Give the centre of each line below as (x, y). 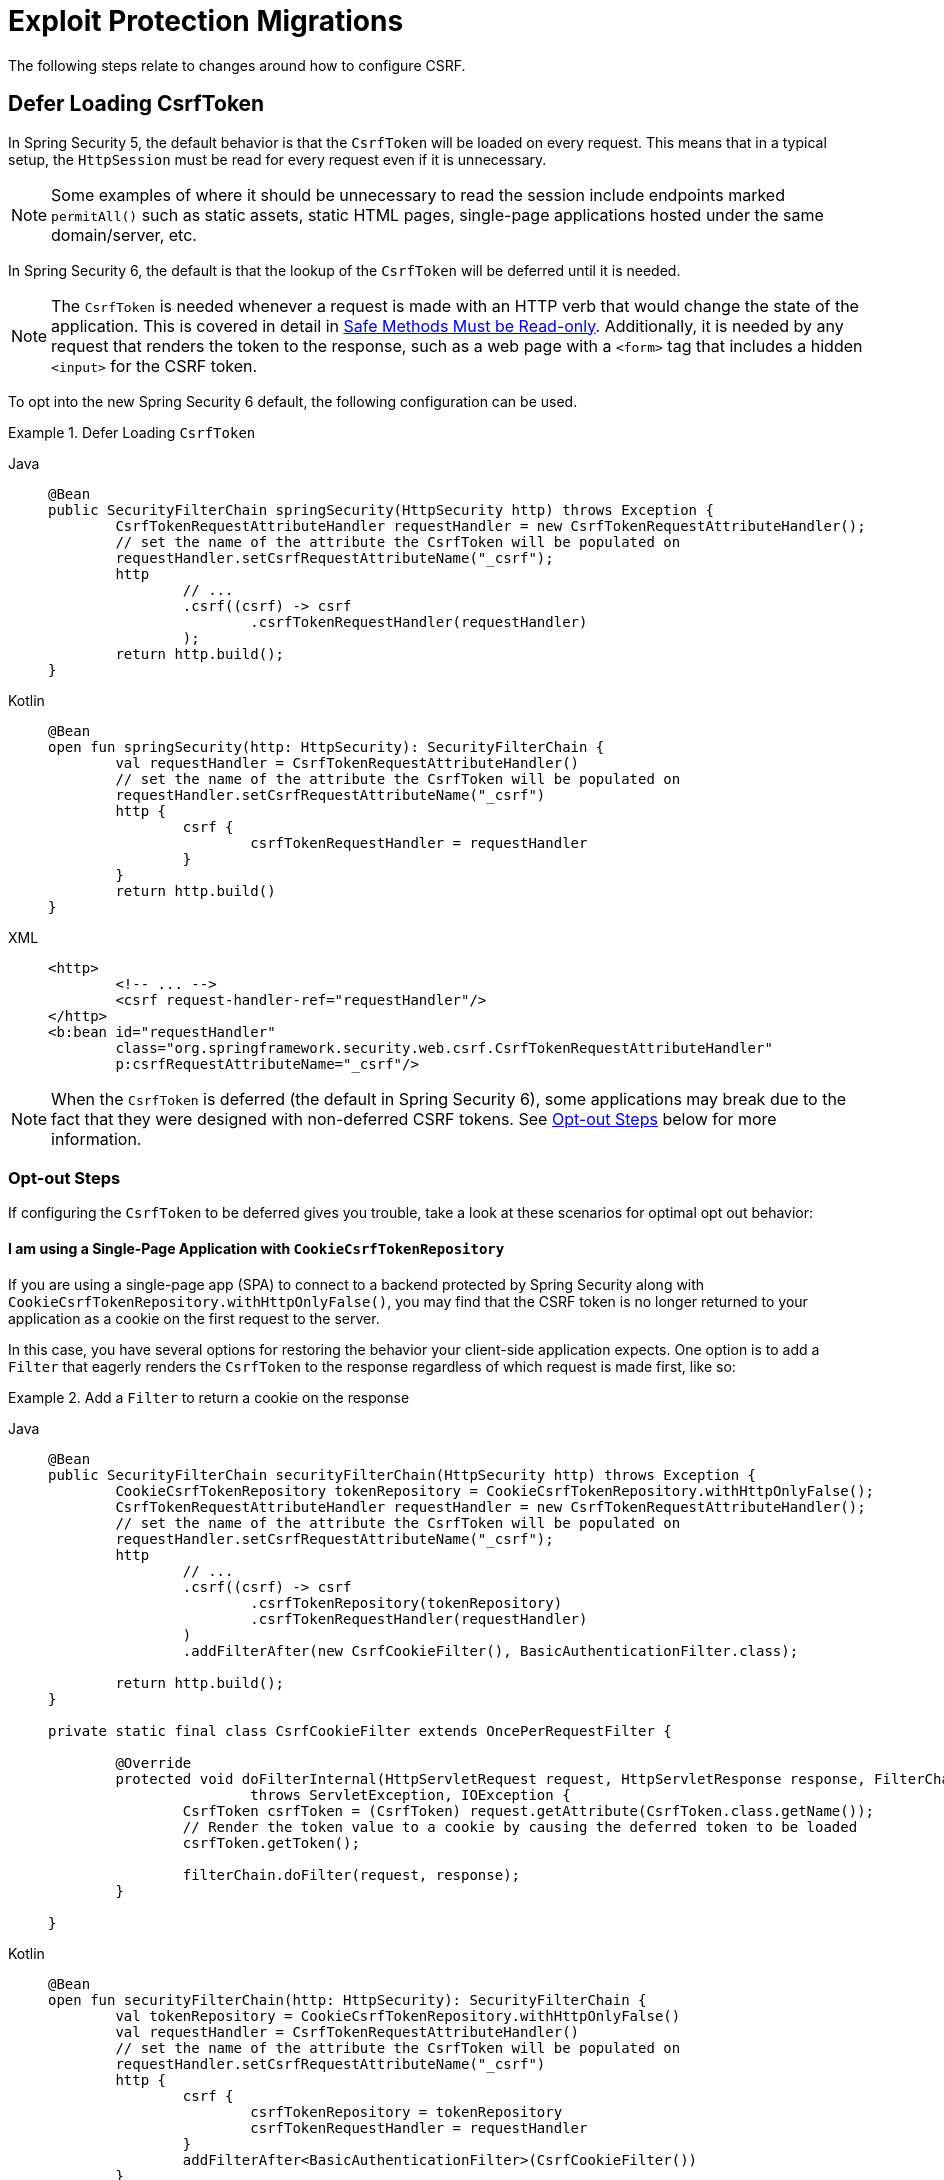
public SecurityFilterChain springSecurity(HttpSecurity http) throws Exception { (381, 509)
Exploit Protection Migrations (206, 21)
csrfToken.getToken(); (271, 1842)
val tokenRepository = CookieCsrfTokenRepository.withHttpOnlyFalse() (398, 2015)
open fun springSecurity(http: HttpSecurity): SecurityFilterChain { (326, 746)
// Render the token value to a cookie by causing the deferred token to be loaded (520, 1826)
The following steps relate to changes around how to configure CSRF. (237, 65)
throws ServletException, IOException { (410, 1794)
